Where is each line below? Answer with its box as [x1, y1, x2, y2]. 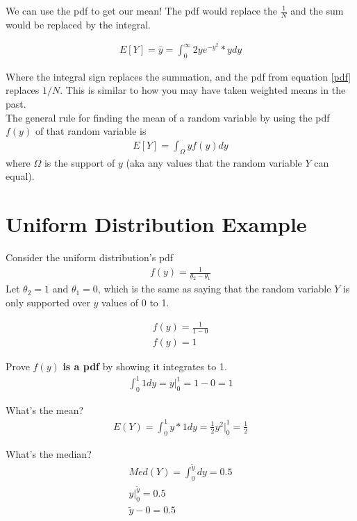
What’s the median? [6, 446, 92, 461]
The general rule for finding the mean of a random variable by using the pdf [6, 110, 330, 124]
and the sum [290, 3, 344, 17]
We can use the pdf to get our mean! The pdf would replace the [6, 3, 277, 17]
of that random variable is [35, 124, 147, 138]
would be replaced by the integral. [6, 17, 151, 31]
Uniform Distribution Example [6, 210, 307, 238]
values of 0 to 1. [101, 295, 169, 309]
